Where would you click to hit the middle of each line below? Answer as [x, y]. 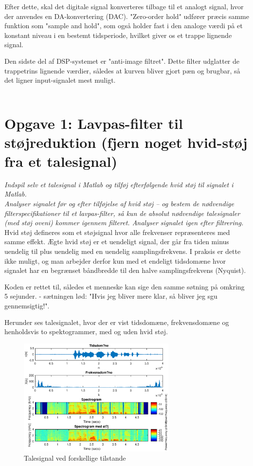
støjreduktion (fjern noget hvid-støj [126, 142]
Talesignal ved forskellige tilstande [75, 458]
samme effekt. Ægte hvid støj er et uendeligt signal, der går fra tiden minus [117, 242]
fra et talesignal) [61, 161]
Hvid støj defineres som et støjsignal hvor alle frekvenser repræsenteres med [117, 232]
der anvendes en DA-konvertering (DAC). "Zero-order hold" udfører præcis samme [127, 16]
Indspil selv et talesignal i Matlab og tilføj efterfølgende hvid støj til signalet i [119, 184]
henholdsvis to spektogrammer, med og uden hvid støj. [86, 332]
